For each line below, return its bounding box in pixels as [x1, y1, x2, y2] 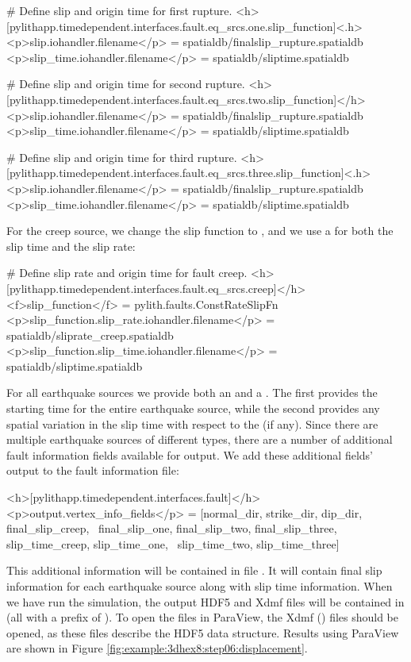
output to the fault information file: [6, 462, 179, 479]
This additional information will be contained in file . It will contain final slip [6, 562, 382, 579]
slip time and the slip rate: [6, 237, 136, 254]
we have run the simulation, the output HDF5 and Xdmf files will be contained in [6, 593, 405, 610]
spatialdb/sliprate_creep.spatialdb [6, 326, 174, 343]
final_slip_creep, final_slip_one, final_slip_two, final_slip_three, [6, 520, 337, 537]
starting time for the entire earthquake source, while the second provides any [6, 400, 380, 417]
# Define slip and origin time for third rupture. [6, 148, 237, 165]
